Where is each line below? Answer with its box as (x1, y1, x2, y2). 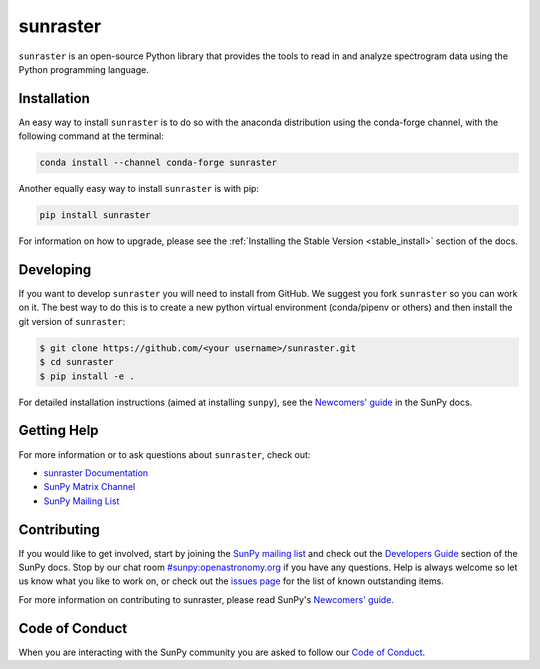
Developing (18, 261, 92, 278)
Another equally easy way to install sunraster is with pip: (18, 183, 260, 195)
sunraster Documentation (43, 466, 149, 479)
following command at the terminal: (18, 130, 164, 142)
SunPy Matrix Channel (43, 481, 136, 493)
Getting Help (18, 422, 99, 439)
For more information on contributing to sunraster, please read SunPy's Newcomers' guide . (18, 593, 395, 605)
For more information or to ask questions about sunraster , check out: (18, 448, 311, 460)
